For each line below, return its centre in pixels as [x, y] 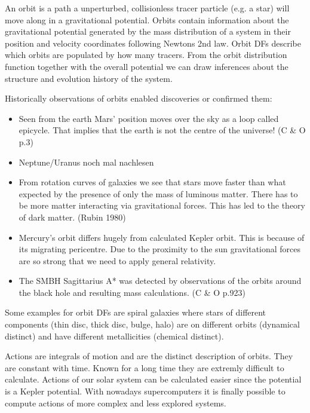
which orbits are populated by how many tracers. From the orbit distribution [146, 55]
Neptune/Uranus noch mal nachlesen [86, 162]
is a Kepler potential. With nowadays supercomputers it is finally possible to [145, 391]
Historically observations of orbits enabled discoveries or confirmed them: [139, 98]
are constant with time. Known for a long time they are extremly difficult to [145, 367]
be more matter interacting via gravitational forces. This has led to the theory [162, 205]
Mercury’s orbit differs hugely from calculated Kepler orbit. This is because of [162, 237]
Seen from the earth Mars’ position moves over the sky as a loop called [149, 118]
